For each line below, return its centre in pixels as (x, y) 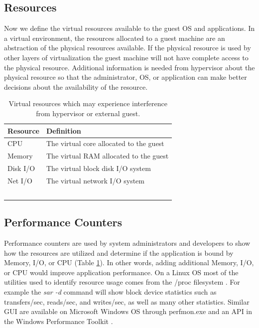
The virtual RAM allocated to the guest (107, 156)
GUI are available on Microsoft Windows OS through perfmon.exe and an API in (128, 311)
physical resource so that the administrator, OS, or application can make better (126, 77)
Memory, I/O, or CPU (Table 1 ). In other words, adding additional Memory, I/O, (129, 262)
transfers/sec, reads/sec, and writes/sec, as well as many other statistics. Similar (127, 301)
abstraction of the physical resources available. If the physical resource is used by (128, 48)
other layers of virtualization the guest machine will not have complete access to (126, 57)
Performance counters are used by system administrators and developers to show (127, 243)
